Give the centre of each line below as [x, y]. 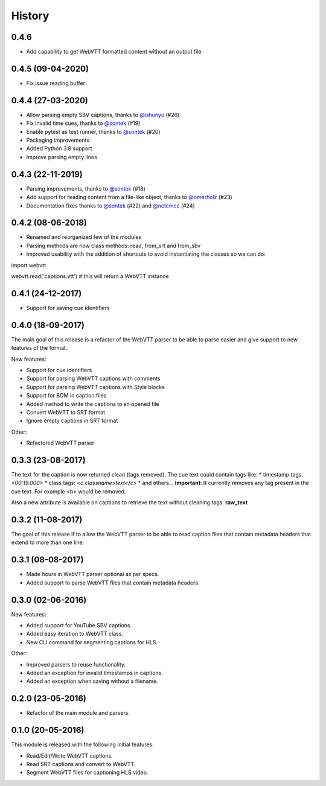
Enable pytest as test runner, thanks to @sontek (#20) [93, 132]
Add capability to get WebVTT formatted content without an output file [114, 52]
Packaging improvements [58, 140]
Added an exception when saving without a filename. [92, 681]
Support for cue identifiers [59, 370]
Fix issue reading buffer [56, 83]
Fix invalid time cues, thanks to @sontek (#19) [83, 123]
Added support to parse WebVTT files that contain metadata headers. [113, 583]
